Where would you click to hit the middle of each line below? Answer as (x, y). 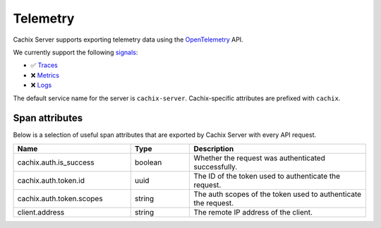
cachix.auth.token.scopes (60, 198)
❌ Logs (41, 85)
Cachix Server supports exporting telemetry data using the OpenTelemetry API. (128, 40)
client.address (41, 212)
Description (214, 148)
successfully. (216, 167)
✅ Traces (44, 65)
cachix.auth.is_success (56, 162)
